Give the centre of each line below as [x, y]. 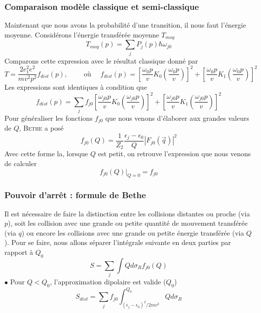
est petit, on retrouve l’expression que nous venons [174, 154]
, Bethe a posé [41, 128]
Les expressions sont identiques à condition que [76, 87]
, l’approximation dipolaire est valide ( [108, 282]
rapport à [19, 252]
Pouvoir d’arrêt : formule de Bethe [75, 195]
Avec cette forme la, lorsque [46, 154]
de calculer [21, 163]
